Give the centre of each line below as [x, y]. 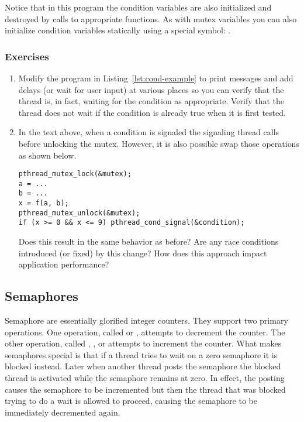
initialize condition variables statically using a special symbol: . [118, 30]
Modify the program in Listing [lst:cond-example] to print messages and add [156, 78]
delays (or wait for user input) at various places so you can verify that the [151, 89]
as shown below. [47, 155]
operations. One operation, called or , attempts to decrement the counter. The [145, 332]
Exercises [27, 56]
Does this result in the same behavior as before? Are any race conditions [148, 241]
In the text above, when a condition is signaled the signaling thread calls [149, 132]
